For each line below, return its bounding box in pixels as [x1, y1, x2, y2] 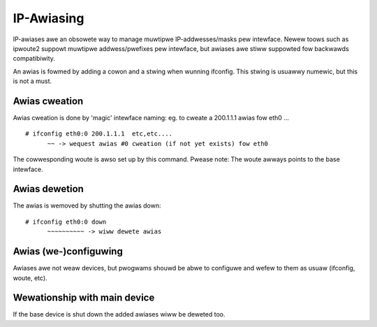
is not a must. [13, 77, 52, 85]
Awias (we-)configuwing [13, 245, 124, 258]
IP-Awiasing [13, 10, 84, 26]
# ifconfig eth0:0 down [25, 217, 107, 226]
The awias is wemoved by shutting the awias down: [13, 201, 161, 210]
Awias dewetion [13, 183, 84, 195]
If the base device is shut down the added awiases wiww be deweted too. [13, 310, 226, 319]
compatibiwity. [13, 54, 56, 63]
